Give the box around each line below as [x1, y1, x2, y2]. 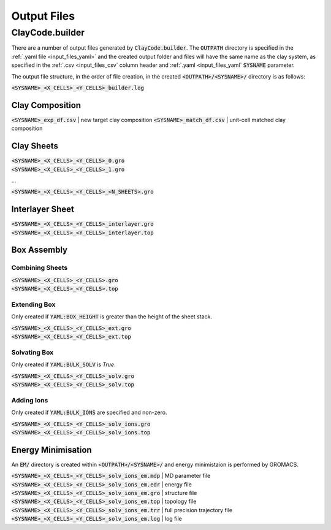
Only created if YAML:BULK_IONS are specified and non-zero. [11, 409, 167, 417]
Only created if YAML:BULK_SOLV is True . [11, 361, 116, 368]
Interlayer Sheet [11, 204, 75, 215]
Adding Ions [11, 396, 48, 404]
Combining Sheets [11, 264, 68, 272]
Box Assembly [11, 245, 67, 255]
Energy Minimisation [11, 445, 92, 455]
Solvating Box [11, 348, 54, 356]
